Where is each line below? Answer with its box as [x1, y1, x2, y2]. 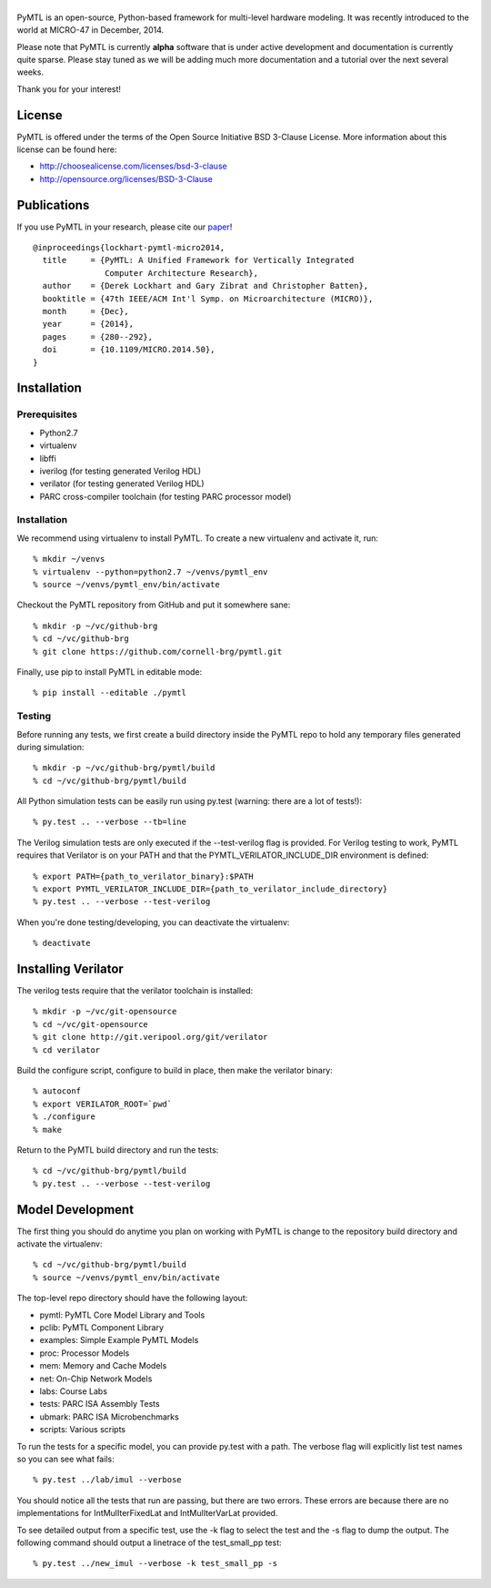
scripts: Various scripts [39, 1424, 126, 1435]
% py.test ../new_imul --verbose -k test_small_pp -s [33, 1558, 277, 1569]
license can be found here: [16, 144, 117, 155]
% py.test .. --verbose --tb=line [33, 817, 186, 828]
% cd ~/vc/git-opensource [33, 1019, 149, 1029]
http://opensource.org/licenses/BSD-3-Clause [39, 173, 214, 184]
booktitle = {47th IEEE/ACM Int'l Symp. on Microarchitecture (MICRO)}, [42, 293, 374, 304]
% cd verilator [33, 1044, 101, 1055]
